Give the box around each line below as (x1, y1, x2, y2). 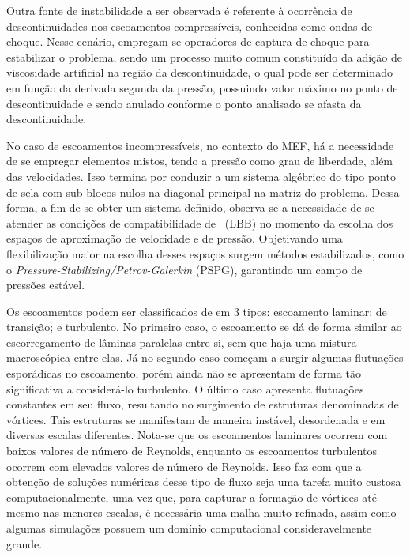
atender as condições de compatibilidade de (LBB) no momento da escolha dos (6, 214, 393, 231)
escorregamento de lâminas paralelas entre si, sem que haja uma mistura (6, 333, 357, 350)
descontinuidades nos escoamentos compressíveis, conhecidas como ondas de (6, 17, 373, 34)
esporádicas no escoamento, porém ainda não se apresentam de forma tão (6, 365, 361, 382)
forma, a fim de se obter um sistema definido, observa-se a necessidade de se (6, 199, 374, 216)
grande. (6, 535, 43, 551)
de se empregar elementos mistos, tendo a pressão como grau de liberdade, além (6, 152, 393, 169)
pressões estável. (6, 277, 85, 293)
